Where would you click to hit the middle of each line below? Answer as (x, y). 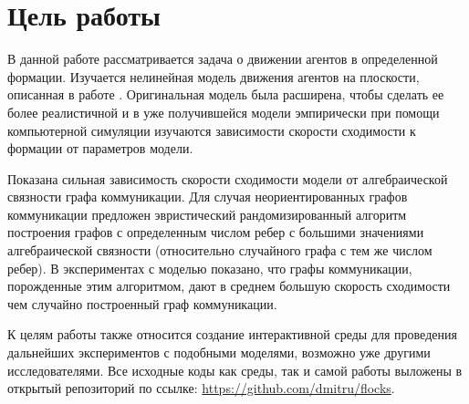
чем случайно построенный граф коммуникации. (142, 303)
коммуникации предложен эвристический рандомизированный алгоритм (207, 214)
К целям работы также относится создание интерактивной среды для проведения (232, 334)
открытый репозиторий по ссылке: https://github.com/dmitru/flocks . (201, 388)
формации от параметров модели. (100, 148)
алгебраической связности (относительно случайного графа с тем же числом (220, 250)
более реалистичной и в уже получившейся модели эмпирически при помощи (224, 112)
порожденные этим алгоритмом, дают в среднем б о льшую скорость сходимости (229, 286)
